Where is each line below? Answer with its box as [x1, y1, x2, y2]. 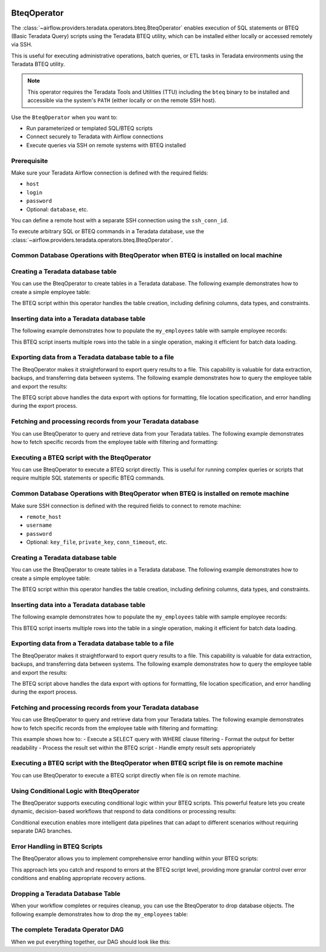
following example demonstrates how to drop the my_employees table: [11, 910, 188, 918]
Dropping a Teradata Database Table [11, 889, 121, 898]
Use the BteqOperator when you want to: [11, 114, 118, 121]
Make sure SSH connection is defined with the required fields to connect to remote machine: [11, 502, 241, 509]
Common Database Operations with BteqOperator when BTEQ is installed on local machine [11, 251, 283, 260]
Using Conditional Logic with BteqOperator [11, 786, 140, 795]
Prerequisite [11, 156, 48, 165]
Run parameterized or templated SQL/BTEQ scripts [26, 124, 153, 132]
